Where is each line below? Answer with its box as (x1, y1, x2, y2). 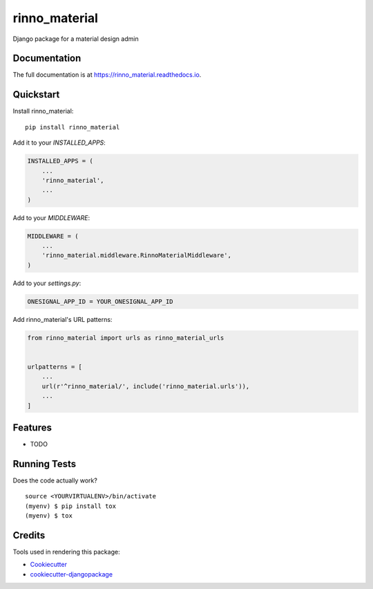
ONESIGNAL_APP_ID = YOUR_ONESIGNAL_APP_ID (27, 298, 173, 305)
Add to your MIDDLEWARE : (12, 213, 90, 221)
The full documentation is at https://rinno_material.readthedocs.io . (12, 71, 202, 79)
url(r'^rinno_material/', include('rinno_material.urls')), (41, 382, 250, 390)
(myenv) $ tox (25, 512, 73, 520)
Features (12, 422, 52, 433)
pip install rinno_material (25, 123, 120, 131)
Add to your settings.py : (12, 279, 82, 287)
